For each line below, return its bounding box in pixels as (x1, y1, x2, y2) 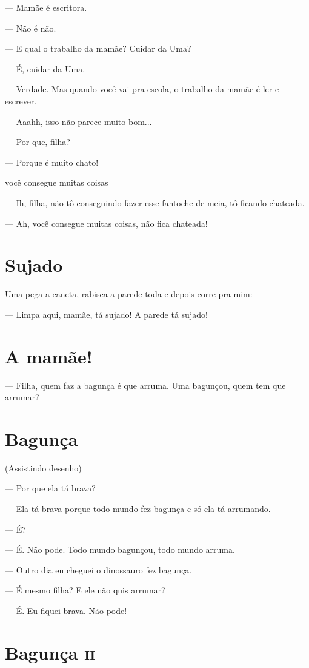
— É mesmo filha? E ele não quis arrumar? (5, 584, 165, 596)
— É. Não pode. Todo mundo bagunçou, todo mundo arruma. (5, 543, 235, 556)
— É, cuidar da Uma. (5, 62, 85, 75)
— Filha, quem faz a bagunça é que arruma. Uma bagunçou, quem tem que (5, 379, 286, 391)
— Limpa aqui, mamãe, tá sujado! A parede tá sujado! (5, 308, 208, 320)
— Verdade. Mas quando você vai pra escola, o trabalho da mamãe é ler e (5, 83, 279, 95)
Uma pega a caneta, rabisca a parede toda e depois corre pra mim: (5, 288, 253, 300)
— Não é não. (5, 21, 56, 34)
